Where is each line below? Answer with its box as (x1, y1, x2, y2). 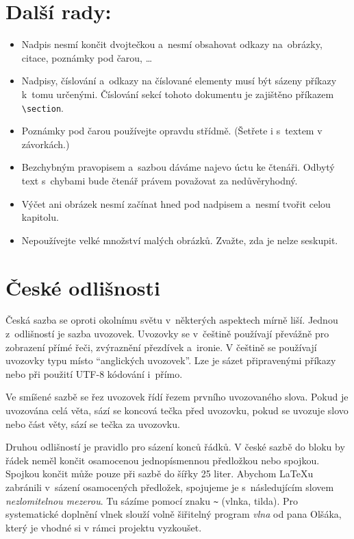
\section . (21, 100, 64, 115)
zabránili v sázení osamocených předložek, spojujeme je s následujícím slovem (5, 479, 334, 494)
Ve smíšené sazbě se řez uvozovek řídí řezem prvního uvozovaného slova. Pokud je (5, 390, 349, 404)
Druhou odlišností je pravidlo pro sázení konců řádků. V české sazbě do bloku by (5, 440, 345, 454)
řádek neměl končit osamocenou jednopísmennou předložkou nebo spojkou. (5, 453, 320, 467)
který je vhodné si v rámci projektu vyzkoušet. (5, 520, 202, 534)
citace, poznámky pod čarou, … (21, 50, 153, 64)
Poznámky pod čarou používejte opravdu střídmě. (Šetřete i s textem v (21, 123, 323, 138)
